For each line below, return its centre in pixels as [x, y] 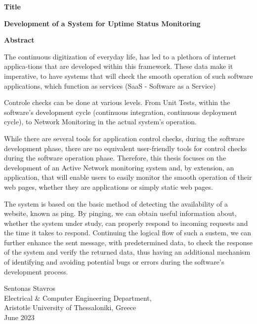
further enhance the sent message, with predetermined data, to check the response [128, 242]
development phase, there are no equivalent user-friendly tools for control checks [126, 148]
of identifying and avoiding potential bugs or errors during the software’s [114, 262]
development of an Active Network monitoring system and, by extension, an [119, 167]
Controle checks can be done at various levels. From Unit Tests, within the [117, 102]
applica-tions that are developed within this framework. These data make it [119, 66]
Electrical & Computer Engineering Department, [78, 297]
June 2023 [19, 317]
